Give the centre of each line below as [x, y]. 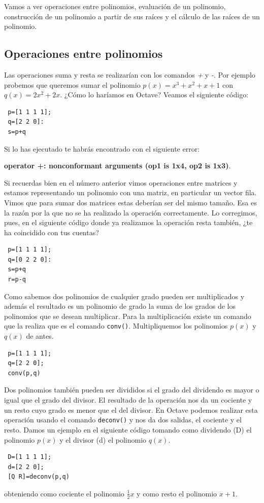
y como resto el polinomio [177, 493]
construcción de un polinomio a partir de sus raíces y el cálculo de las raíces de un [132, 16]
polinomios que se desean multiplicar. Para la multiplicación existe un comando [128, 316]
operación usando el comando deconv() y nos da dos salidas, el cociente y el [123, 420]
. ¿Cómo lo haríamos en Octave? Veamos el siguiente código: [154, 95]
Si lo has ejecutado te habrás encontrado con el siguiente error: [102, 148]
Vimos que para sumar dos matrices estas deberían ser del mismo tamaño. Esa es [130, 202]
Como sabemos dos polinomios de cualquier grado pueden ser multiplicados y [124, 296]
